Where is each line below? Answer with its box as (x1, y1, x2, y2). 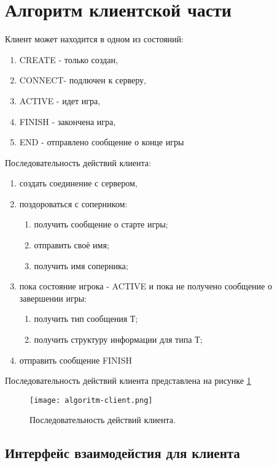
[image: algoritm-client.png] (29, 395, 153, 405)
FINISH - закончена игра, (19, 115, 116, 128)
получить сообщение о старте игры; (34, 218, 168, 231)
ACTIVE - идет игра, (19, 94, 101, 107)
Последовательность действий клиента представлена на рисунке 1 (5, 374, 251, 387)
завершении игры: (19, 291, 87, 304)
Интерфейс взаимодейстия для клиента (5, 443, 240, 462)
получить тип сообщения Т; (34, 312, 138, 325)
